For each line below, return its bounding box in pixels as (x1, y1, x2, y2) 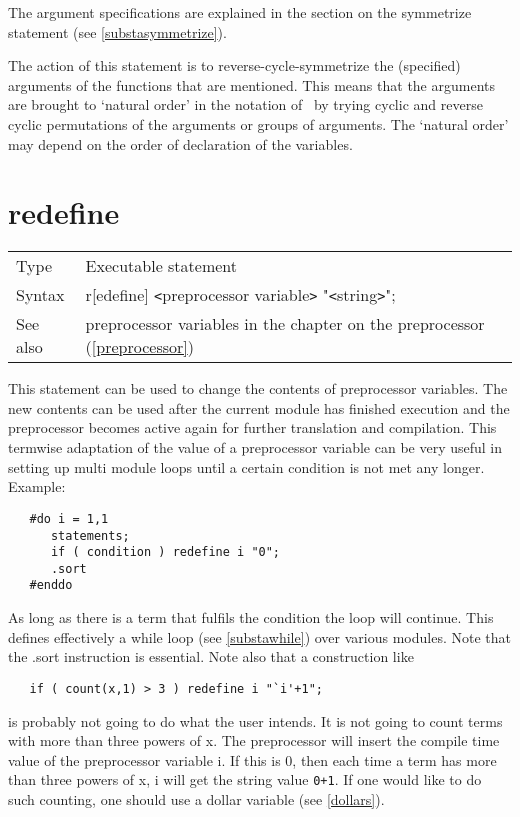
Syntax (16, 283, 65, 307)
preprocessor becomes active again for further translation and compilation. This (8, 417, 497, 438)
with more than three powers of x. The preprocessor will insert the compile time (8, 730, 500, 751)
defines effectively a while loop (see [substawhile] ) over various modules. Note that (8, 626, 511, 647)
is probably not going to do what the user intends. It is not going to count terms (8, 710, 503, 731)
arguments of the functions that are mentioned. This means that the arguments (8, 74, 495, 95)
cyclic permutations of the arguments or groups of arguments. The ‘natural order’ (8, 113, 509, 134)
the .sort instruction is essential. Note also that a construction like (8, 646, 414, 667)
